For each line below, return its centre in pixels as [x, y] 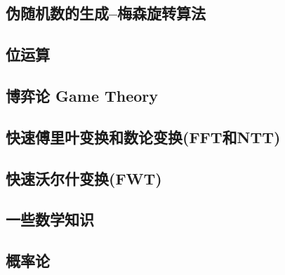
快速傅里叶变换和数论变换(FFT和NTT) [143, 136]
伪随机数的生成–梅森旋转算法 [106, 13]
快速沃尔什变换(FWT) [84, 178]
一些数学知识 [50, 219]
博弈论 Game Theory [82, 95]
